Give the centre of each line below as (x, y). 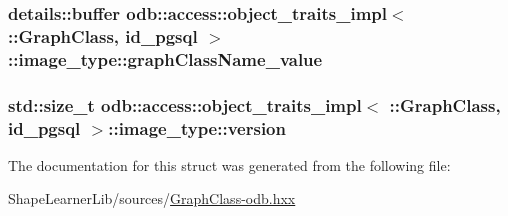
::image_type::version (197, 127)
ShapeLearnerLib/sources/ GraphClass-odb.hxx (152, 198)
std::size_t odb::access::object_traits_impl (185, 104)
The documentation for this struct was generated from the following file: (229, 164)
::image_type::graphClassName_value (165, 58)
